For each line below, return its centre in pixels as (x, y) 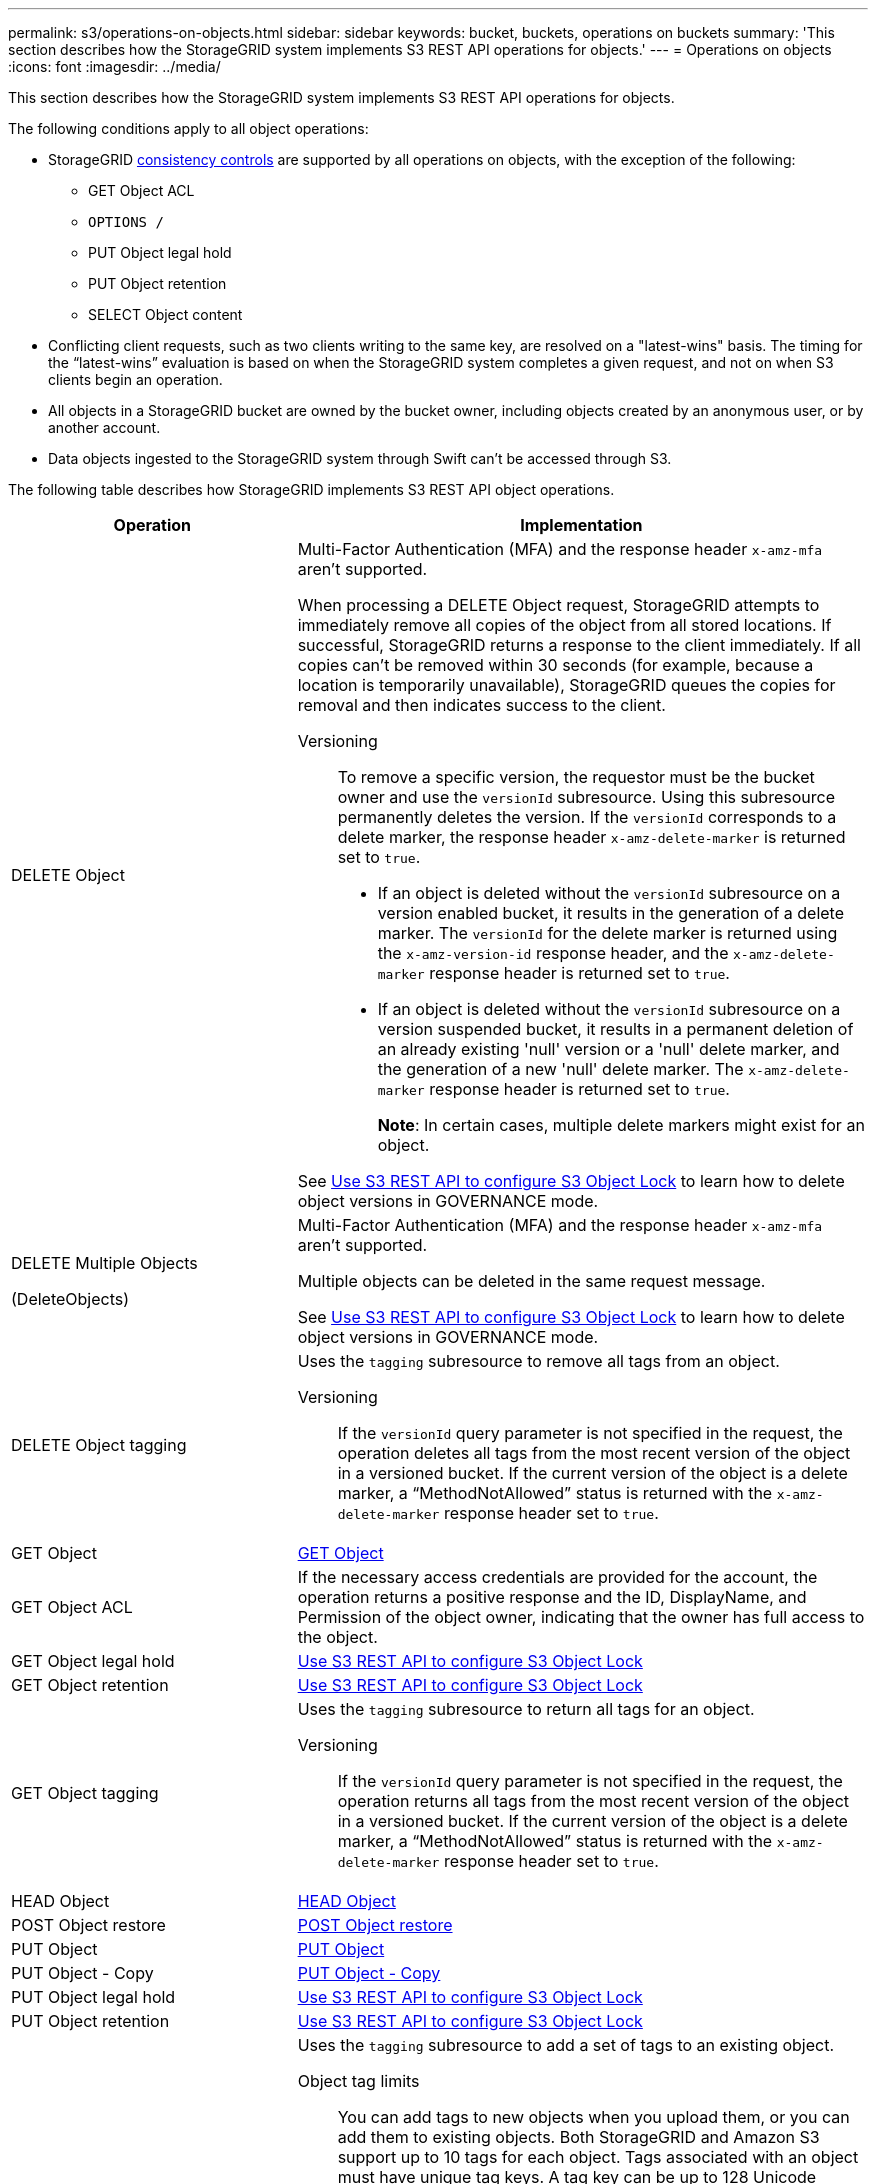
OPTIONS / (126, 222)
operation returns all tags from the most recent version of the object (593, 1801)
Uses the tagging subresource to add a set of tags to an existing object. (566, 2045)
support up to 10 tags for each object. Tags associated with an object (598, 2157)
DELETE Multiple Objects (104, 1263)
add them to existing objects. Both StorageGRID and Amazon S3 (578, 2137)
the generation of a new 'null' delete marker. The (560, 1069)
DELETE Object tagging (99, 1445)
